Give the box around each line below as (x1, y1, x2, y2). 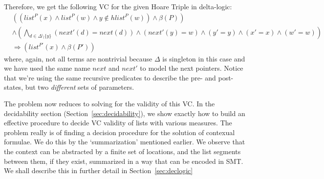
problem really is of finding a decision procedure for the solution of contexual (4, 127, 235, 137)
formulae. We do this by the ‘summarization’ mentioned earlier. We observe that (4, 137, 245, 147)
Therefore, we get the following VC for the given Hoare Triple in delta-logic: (4, 1, 232, 11)
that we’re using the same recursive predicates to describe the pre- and (4, 72, 216, 82)
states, (4, 82, 23, 92)
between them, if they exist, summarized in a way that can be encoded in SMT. (4, 156, 243, 166)
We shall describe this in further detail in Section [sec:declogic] (4, 165, 193, 176)
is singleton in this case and (162, 53, 245, 63)
